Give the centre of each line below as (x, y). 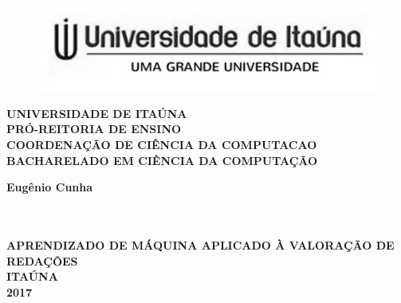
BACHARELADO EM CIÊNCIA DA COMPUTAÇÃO (162, 160)
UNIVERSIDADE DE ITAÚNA (97, 113)
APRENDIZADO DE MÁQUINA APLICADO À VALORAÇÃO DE (200, 245)
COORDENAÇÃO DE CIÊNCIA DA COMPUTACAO (162, 145)
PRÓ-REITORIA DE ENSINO (94, 129)
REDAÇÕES (42, 260)
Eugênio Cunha (50, 187)
